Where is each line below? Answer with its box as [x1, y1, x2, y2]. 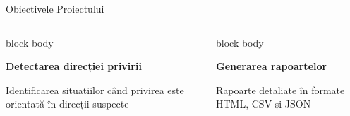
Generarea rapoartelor [215, 59, 327, 74]
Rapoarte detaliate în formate [215, 82, 345, 97]
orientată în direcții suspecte [6, 96, 129, 111]
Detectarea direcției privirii [6, 59, 142, 74]
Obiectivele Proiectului [6, 1, 104, 16]
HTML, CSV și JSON [215, 96, 311, 111]
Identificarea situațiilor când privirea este [6, 82, 184, 97]
